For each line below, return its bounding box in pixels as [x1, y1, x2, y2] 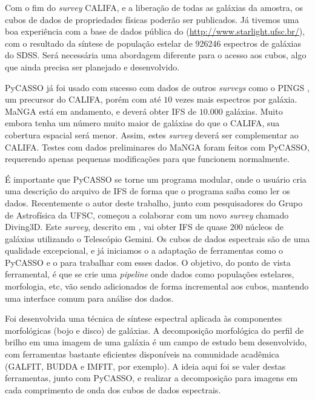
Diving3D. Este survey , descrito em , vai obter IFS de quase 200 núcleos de [5, 220, 283, 233]
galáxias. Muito [225, 104, 283, 117]
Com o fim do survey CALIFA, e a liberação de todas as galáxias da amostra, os [5, 1, 303, 13]
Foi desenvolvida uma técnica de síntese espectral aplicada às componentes [5, 312, 282, 325]
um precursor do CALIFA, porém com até [5, 93, 161, 106]
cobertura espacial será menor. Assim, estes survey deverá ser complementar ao [5, 128, 299, 141]
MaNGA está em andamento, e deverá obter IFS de [5, 104, 197, 117]
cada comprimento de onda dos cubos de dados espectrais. [5, 383, 221, 396]
